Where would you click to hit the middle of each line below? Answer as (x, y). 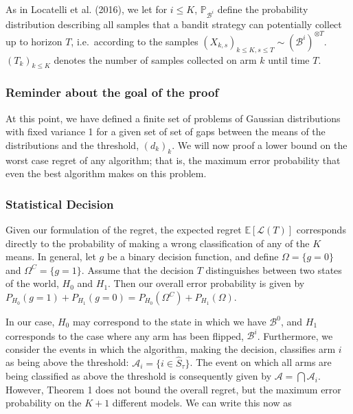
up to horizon (34, 41)
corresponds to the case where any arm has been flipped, (125, 335)
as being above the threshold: (67, 362)
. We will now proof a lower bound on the (260, 145)
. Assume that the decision (137, 269)
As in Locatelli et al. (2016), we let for (87, 9)
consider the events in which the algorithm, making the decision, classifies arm (171, 348)
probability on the (44, 403)
